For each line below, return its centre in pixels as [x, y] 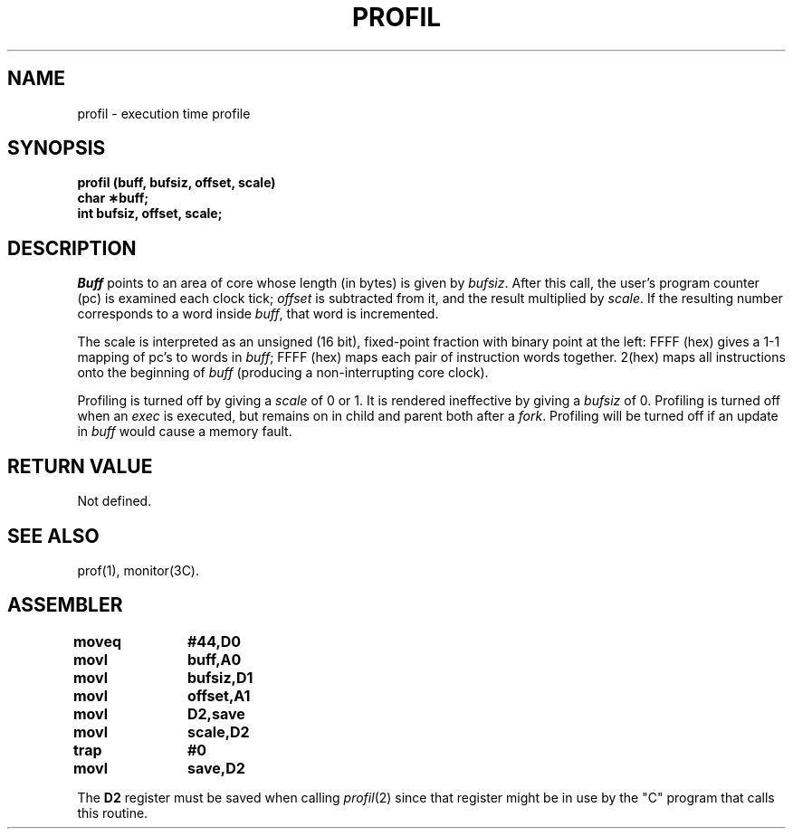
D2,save [216, 713]
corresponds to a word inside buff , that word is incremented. [258, 314]
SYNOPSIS [57, 148]
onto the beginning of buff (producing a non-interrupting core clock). [283, 373]
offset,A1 [219, 695]
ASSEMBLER [65, 605]
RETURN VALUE [80, 466]
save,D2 [216, 768]
